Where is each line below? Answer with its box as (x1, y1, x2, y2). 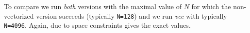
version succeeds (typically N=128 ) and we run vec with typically (36, 11, 227, 21)
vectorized (4, 11, 34, 21)
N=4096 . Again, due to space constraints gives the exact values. (4, 20, 191, 30)
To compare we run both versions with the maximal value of (4, 1, 182, 11)
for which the (191, 1, 231, 11)
